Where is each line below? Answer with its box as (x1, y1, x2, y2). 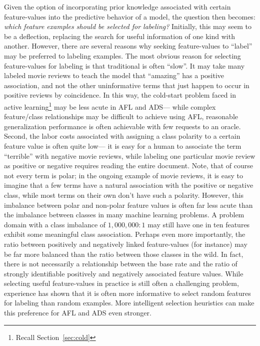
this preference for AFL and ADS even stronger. (4, 307, 151, 318)
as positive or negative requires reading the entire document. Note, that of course (4, 160, 253, 171)
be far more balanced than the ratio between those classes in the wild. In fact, (4, 248, 243, 259)
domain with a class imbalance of (4, 219, 106, 229)
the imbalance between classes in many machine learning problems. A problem (4, 209, 244, 220)
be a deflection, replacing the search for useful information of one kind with (4, 31, 235, 41)
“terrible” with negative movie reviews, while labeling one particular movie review (4, 150, 255, 161)
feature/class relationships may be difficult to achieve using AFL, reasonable (4, 111, 238, 122)
